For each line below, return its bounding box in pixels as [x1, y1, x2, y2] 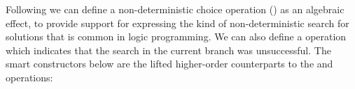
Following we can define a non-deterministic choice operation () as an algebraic [6, 2, 344, 16]
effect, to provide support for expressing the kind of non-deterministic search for [6, 15, 349, 30]
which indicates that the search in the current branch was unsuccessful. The [6, 42, 331, 57]
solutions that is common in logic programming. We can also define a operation [6, 29, 347, 44]
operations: [6, 70, 53, 84]
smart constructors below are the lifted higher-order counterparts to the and [6, 56, 333, 71]
